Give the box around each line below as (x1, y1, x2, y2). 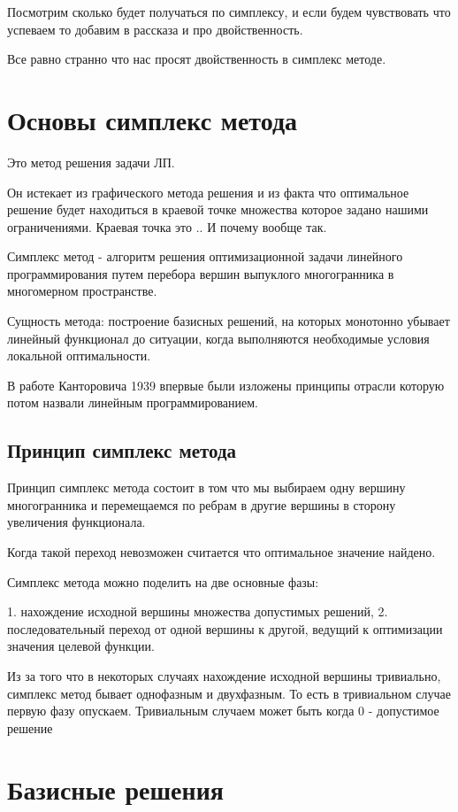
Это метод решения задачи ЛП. (7, 152, 175, 171)
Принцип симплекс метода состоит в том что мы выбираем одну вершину (7, 478, 406, 497)
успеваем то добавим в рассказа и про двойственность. (7, 19, 303, 38)
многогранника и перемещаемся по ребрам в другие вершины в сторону (7, 495, 396, 514)
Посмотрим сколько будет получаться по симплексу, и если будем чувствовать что (7, 3, 451, 20)
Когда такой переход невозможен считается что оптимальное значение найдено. (7, 543, 436, 561)
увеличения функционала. (7, 513, 146, 531)
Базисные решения (7, 770, 224, 807)
